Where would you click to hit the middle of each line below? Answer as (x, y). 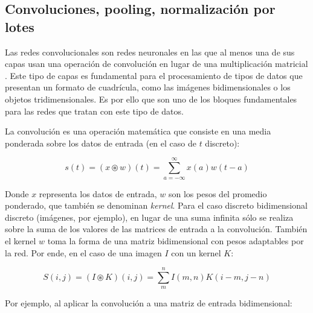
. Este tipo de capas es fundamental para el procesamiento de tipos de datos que (154, 75)
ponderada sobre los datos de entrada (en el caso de (101, 143)
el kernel (21, 240)
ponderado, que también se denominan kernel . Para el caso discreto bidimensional (156, 205)
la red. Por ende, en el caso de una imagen (83, 252)
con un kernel (196, 252)
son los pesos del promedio (218, 193)
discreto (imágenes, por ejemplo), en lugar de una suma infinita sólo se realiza (149, 217)
